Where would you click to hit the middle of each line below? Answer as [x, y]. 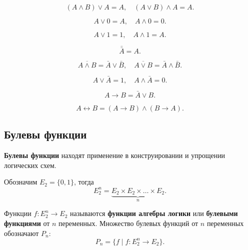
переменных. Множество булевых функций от [128, 223]
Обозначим [21, 182]
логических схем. [30, 165]
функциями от [27, 223]
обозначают [21, 233]
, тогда [84, 182]
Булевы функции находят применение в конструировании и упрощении [115, 155]
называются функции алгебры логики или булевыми [154, 213]
